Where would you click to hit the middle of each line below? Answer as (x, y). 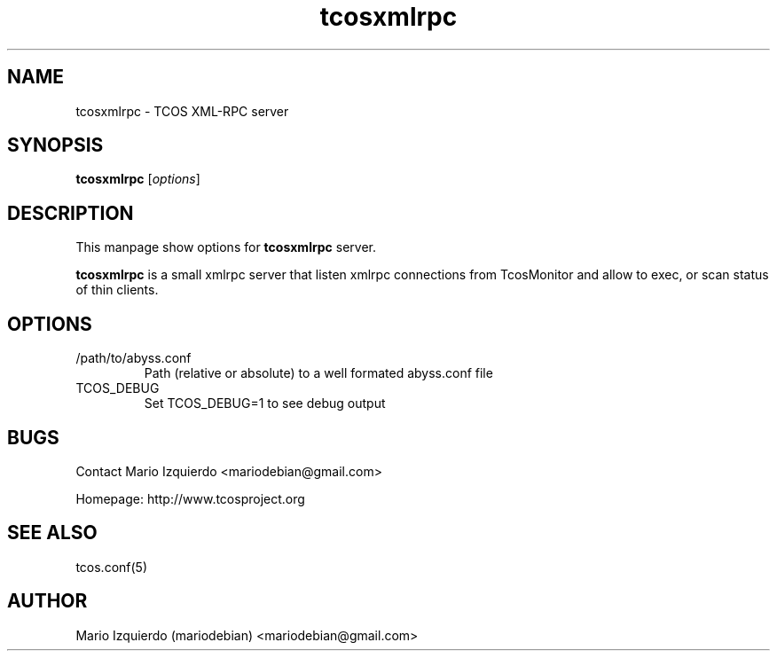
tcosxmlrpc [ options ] (138, 179)
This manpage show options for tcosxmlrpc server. (226, 247)
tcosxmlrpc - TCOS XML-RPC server (182, 111)
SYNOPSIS (55, 145)
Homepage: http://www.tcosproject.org (190, 498)
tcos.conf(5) (112, 567)
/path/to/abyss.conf (133, 358)
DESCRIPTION (71, 213)
